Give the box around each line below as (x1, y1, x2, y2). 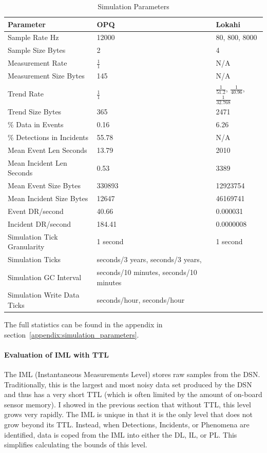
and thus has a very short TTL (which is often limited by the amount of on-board (4, 389, 262, 400)
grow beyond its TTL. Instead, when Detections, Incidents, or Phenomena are (4, 419, 250, 429)
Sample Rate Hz (8, 32, 59, 43)
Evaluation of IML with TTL (4, 349, 109, 360)
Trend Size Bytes (8, 106, 62, 117)
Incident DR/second (8, 218, 71, 229)
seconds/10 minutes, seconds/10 (97, 266, 197, 277)
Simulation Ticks (8, 254, 61, 265)
